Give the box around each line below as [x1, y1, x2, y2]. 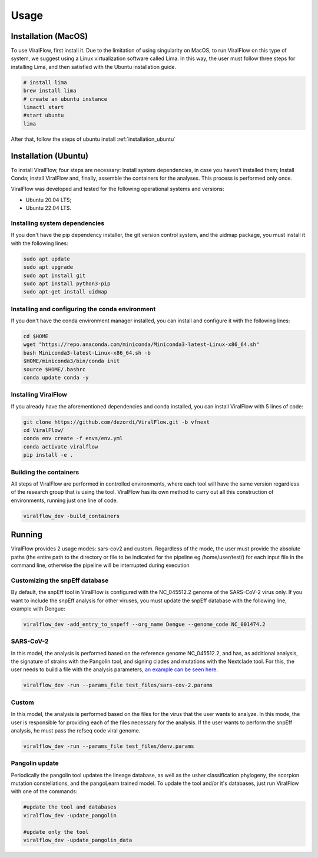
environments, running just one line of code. [11, 497, 118, 504]
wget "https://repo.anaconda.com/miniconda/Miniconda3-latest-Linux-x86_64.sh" [23, 341, 260, 348]
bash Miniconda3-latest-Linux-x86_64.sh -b [23, 349, 151, 356]
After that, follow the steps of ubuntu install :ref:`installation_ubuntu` [11, 136, 176, 143]
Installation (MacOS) [11, 31, 88, 41]
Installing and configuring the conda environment [11, 305, 156, 313]
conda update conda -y [23, 374, 89, 381]
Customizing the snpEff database [11, 576, 109, 585]
